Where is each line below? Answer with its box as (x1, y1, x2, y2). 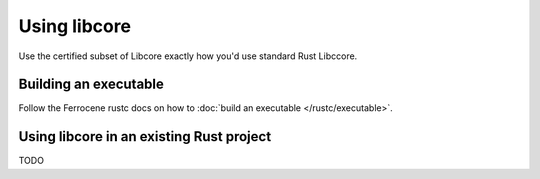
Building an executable (18, 76, 165, 93)
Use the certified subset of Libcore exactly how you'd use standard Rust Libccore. (18, 50, 358, 62)
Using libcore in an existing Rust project (18, 128, 272, 145)
